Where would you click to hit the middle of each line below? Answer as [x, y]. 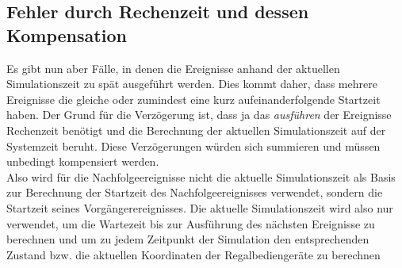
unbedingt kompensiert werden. [83, 161]
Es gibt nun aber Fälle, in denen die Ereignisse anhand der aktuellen [173, 68]
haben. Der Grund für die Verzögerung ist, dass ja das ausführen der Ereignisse [199, 115]
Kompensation [67, 34]
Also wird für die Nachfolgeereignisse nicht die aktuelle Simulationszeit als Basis [201, 176]
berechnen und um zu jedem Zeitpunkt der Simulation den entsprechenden [188, 239]
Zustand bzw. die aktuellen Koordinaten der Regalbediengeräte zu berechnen [193, 254]
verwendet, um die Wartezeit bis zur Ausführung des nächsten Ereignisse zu [191, 223]
